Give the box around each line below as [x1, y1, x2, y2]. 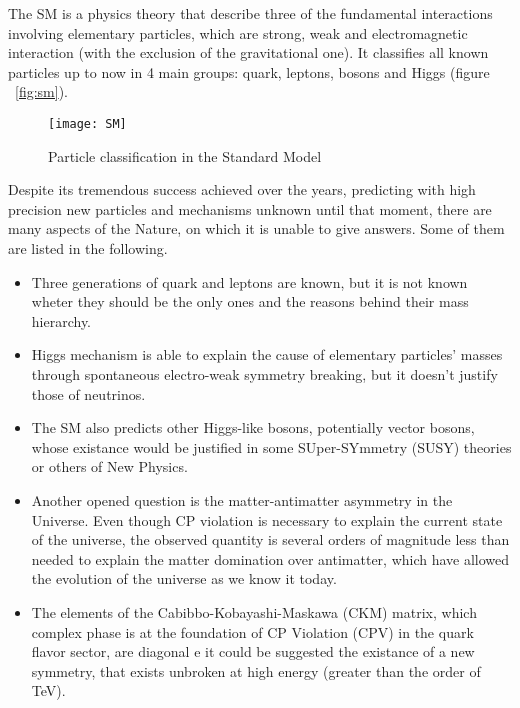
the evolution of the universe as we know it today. [31, 568, 337, 589]
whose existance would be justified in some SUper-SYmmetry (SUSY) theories [31, 436, 512, 457]
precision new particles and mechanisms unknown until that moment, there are [8, 198, 492, 219]
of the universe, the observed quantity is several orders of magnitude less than [31, 529, 510, 550]
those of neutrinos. [31, 383, 146, 404]
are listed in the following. [8, 238, 168, 258]
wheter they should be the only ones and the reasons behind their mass [31, 291, 469, 312]
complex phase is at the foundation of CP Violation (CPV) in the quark [31, 621, 474, 642]
